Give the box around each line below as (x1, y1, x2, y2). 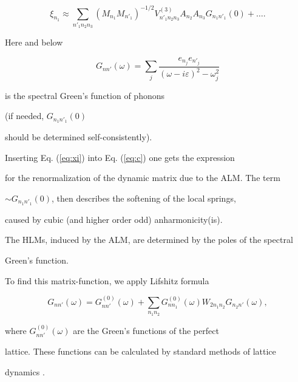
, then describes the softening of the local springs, (52, 191, 236, 204)
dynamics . (5, 365, 45, 378)
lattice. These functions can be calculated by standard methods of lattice (5, 345, 276, 358)
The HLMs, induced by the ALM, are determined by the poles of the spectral (5, 233, 293, 246)
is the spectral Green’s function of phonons (5, 89, 165, 101)
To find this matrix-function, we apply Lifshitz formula (5, 274, 209, 287)
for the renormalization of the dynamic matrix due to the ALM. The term (5, 171, 280, 184)
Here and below (5, 36, 63, 49)
